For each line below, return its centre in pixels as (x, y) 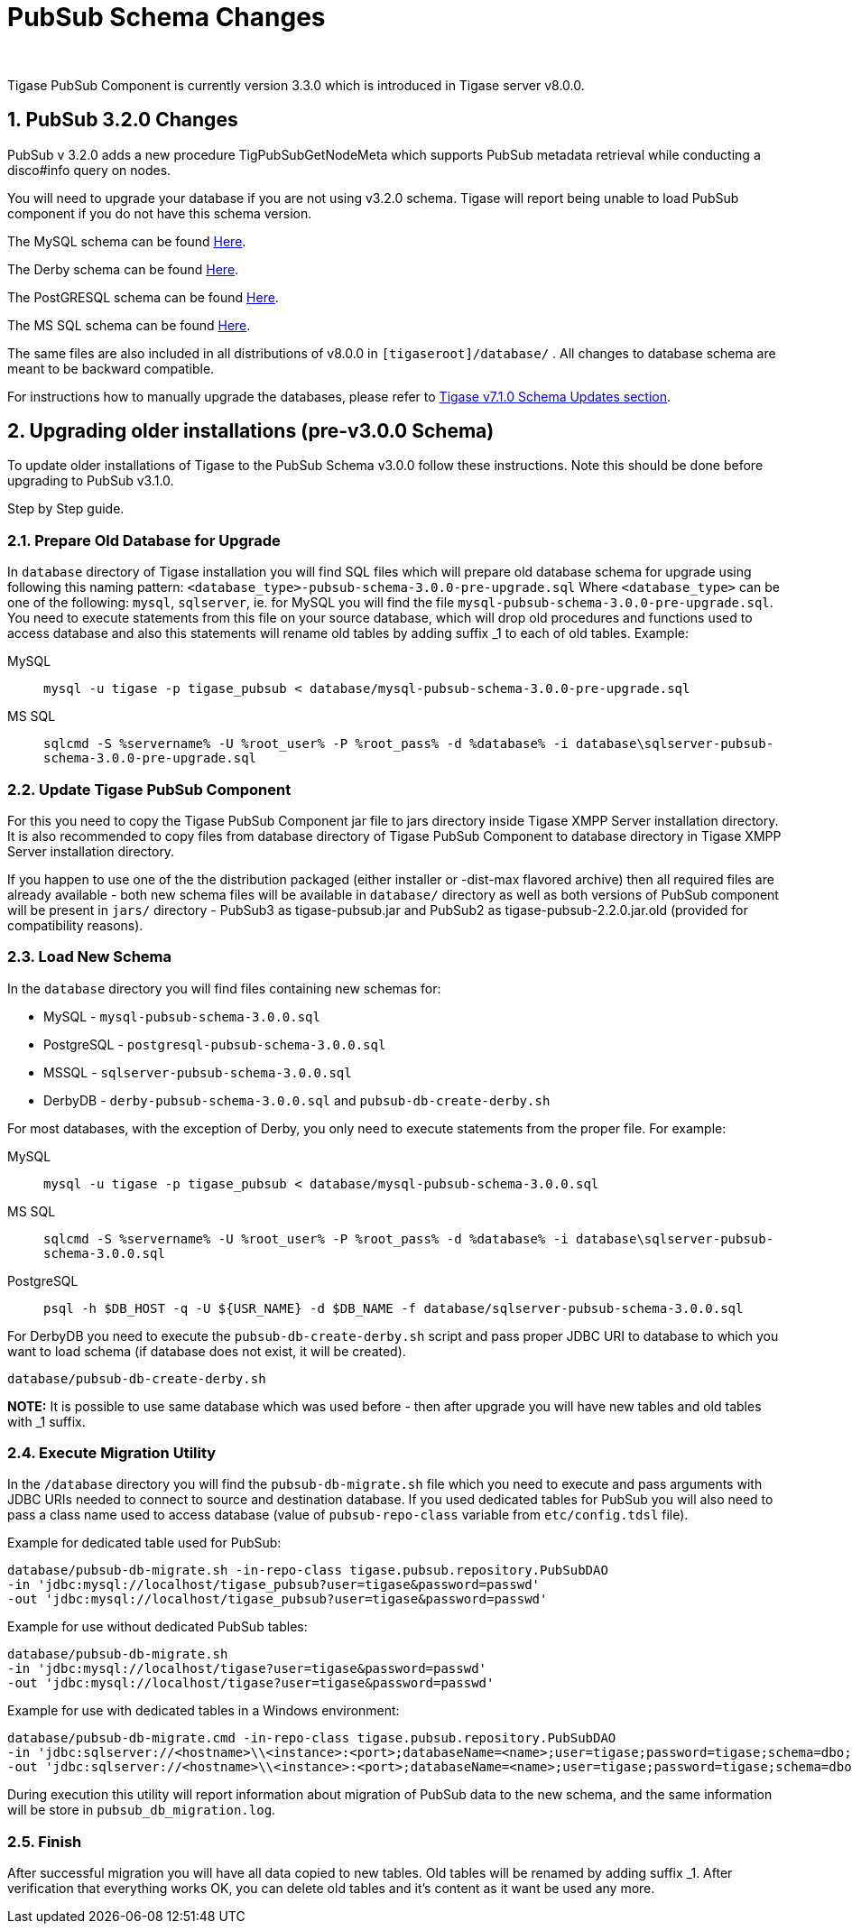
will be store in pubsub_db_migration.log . (142, 1810)
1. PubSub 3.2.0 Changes (123, 120)
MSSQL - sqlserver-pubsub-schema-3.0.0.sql (198, 1072)
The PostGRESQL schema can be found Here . (143, 297)
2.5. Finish (45, 1841)
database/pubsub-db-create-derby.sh (137, 1378)
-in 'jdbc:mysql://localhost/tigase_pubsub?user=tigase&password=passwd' (274, 1585)
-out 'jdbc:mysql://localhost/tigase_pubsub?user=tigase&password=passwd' (278, 1599)
